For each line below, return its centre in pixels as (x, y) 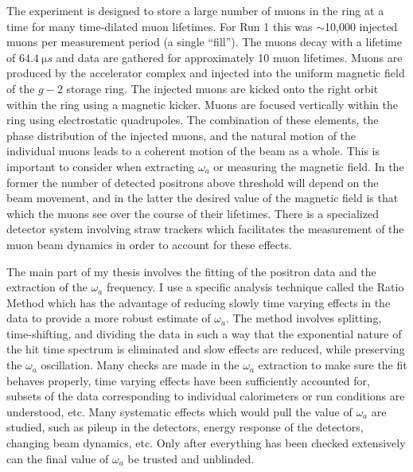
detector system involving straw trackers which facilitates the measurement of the (205, 229)
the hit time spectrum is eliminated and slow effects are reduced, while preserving (206, 349)
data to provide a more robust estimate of (109, 318)
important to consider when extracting (101, 166)
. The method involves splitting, (304, 318)
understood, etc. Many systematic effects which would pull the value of (179, 411)
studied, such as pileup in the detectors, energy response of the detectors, (185, 427)
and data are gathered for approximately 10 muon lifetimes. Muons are (229, 57)
